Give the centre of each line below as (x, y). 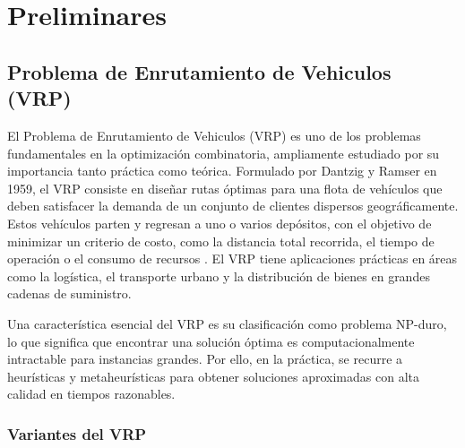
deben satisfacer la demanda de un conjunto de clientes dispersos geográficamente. (233, 206)
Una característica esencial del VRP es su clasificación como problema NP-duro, (227, 323)
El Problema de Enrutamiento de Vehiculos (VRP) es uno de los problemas (214, 135)
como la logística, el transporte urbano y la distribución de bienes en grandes (219, 276)
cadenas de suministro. (69, 293)
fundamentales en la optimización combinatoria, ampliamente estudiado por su (224, 153)
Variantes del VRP (77, 433)
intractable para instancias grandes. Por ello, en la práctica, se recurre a (205, 359)
